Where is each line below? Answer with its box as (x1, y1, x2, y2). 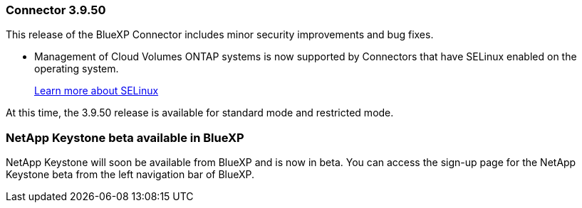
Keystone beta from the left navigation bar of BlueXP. (6, 168, 255, 181)
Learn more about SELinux (34, 84, 159, 97)
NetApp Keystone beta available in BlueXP (6, 130, 244, 145)
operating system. (34, 62, 119, 75)
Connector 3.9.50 (6, 3, 106, 17)
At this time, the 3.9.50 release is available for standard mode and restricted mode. (6, 106, 394, 119)
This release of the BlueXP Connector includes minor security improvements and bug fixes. (6, 28, 434, 41)
